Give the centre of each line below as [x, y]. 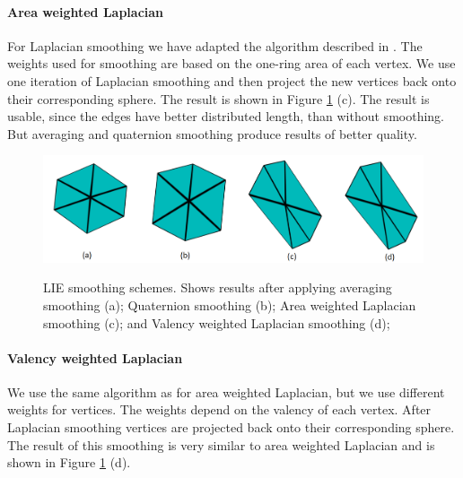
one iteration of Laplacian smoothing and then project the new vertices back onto [232, 80]
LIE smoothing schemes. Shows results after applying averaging [218, 287]
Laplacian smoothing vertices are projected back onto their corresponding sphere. [231, 427]
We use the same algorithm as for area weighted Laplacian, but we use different [226, 391]
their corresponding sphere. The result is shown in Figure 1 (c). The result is [218, 98]
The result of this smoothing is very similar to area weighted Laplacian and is [221, 444]
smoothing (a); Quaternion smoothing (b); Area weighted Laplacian [230, 304]
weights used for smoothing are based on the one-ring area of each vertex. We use [231, 63]
